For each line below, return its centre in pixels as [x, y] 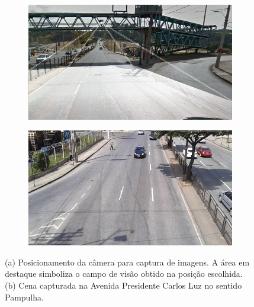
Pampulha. [24, 297]
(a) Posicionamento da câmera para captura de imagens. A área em [127, 262]
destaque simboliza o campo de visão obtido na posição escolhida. [124, 274]
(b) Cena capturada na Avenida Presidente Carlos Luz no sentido [123, 285]
